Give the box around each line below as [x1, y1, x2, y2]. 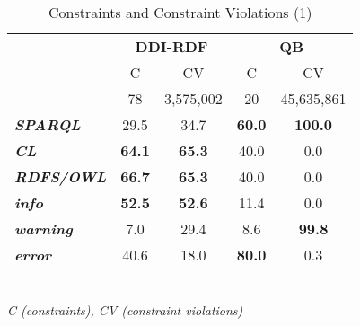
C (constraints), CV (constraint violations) [7, 300, 243, 319]
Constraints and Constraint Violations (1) [48, 2, 312, 22]
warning [14, 218, 73, 239]
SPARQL [14, 114, 81, 135]
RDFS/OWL [14, 166, 107, 187]
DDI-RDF [135, 36, 208, 57]
